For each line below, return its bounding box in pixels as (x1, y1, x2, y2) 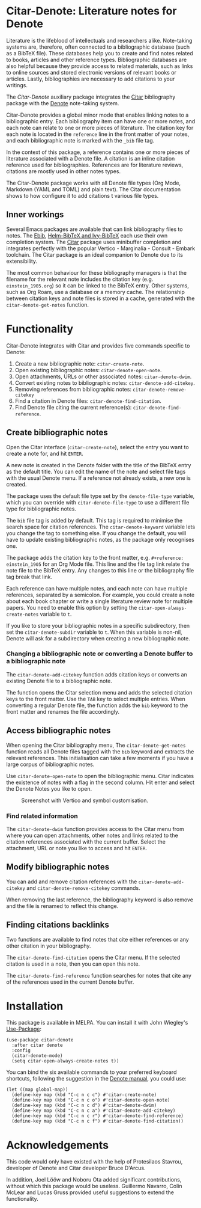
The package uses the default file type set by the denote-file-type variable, (6, 492, 195, 500)
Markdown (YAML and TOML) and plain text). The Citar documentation (6, 185, 181, 193)
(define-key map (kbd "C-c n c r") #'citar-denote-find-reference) (11, 1113, 184, 1119)
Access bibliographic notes (6, 726, 111, 736)
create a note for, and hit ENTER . (6, 450, 83, 457)
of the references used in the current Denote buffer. (6, 978, 134, 986)
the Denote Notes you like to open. (6, 785, 92, 792)
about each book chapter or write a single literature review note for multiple (6, 597, 193, 605)
